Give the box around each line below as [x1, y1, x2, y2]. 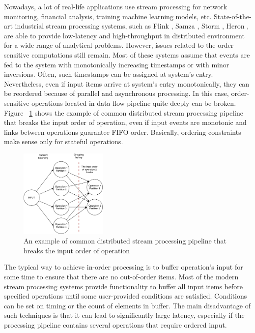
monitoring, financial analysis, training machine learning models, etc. [4, 11, 212, 21]
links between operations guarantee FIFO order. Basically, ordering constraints [4, 126, 241, 137]
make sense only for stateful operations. [4, 136, 123, 147]
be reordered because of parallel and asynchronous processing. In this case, [4, 88, 229, 98]
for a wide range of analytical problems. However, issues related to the [4, 40, 216, 50]
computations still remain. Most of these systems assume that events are [31, 49, 250, 60]
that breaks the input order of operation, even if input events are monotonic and [4, 117, 247, 127]
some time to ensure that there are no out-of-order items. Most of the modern [4, 272, 239, 282]
